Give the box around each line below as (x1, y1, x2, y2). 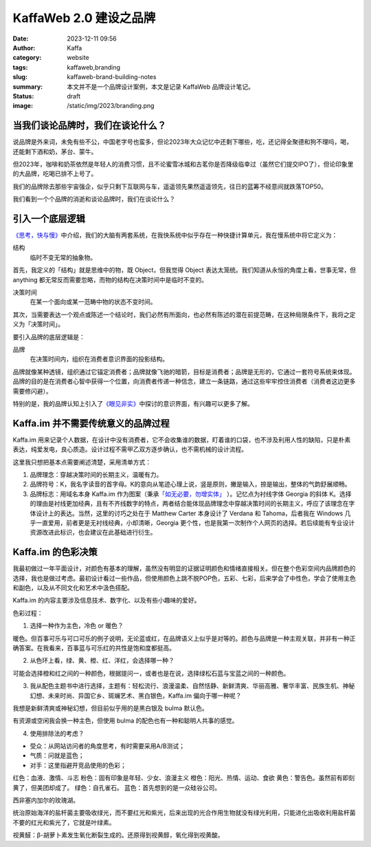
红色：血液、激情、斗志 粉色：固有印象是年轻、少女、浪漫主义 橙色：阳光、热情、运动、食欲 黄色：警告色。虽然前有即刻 (12, 774, 355, 782)
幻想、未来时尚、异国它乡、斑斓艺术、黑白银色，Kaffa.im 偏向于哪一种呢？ (30, 691, 242, 700)
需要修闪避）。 (12, 387, 52, 395)
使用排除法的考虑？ (30, 729, 85, 738)
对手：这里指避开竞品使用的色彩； (30, 761, 126, 769)
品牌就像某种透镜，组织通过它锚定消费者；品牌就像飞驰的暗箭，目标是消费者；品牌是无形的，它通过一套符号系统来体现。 (12, 367, 356, 376)
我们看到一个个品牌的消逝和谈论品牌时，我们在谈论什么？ (12, 195, 175, 203)
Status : (12, 92, 34, 100)
